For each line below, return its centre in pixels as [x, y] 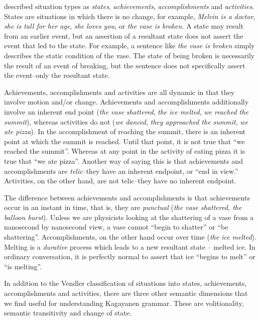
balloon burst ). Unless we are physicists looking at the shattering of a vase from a [129, 217]
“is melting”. [23, 266]
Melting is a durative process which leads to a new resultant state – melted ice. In [130, 246]
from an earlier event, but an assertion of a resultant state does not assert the [124, 35]
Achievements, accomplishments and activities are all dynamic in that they [119, 92]
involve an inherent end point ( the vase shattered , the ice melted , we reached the [126, 111]
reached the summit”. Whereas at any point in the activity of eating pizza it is [125, 151]
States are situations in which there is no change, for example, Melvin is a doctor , [130, 16]
